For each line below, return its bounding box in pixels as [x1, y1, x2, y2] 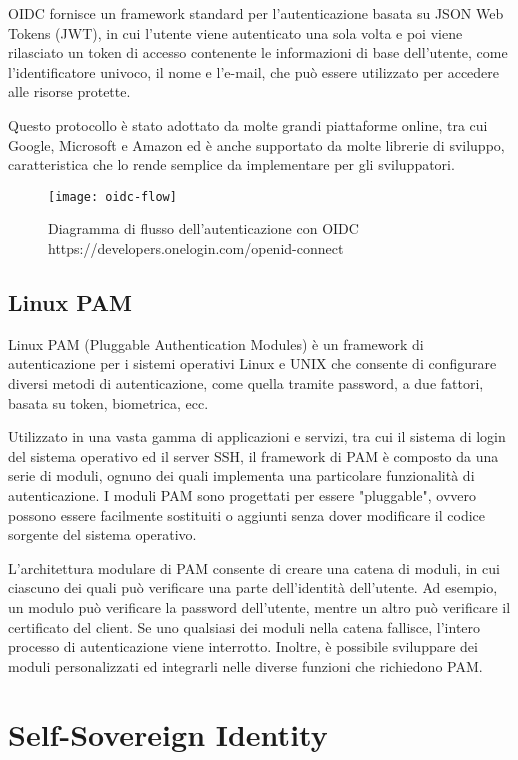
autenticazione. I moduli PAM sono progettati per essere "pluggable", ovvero [8, 484, 477, 505]
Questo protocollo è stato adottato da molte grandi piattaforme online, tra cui [8, 114, 488, 135]
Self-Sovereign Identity [8, 714, 328, 755]
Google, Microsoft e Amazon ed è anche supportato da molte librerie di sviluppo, [8, 134, 505, 155]
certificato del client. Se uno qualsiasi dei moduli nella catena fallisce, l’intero [8, 616, 481, 637]
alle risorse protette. [8, 81, 131, 102]
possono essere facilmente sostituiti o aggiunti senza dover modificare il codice [8, 504, 485, 525]
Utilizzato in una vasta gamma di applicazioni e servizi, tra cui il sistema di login [8, 426, 506, 447]
